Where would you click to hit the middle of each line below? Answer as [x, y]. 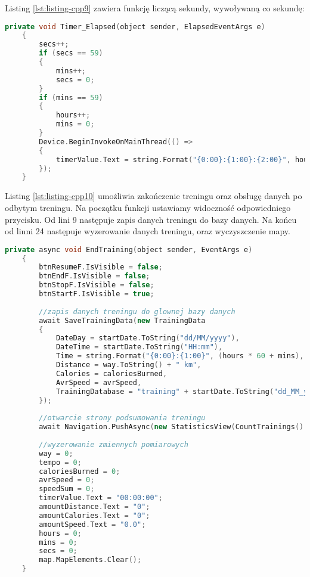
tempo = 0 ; [60, 462]
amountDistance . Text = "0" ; [94, 507]
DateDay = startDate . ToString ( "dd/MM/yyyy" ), [148, 338]
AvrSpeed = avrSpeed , [99, 382]
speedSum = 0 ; [67, 489]
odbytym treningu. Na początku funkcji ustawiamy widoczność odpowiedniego [148, 207]
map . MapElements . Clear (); [90, 560]
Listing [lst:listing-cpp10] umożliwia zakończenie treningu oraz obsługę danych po [154, 196]
